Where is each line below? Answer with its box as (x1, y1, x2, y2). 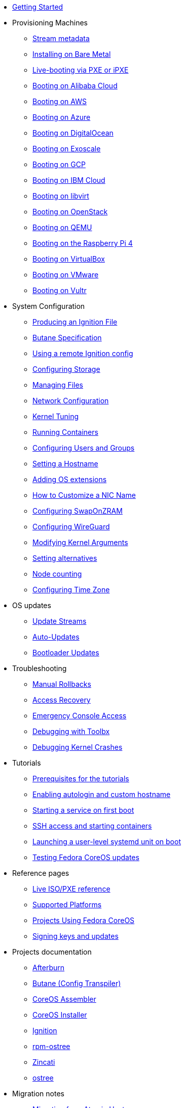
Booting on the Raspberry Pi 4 (32, 239, 133, 247)
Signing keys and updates (32, 932, 119, 940)
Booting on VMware (32, 270, 99, 279)
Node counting (32, 569, 82, 578)
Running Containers (32, 428, 98, 436)
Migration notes (12, 1089, 64, 1098)
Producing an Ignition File (32, 318, 118, 326)
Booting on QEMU (32, 223, 92, 232)
